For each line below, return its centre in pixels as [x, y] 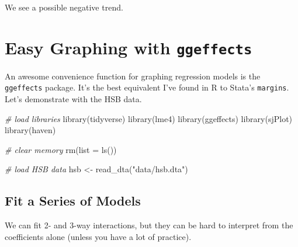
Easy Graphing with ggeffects [129, 47]
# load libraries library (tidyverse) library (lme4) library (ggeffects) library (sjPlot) [149, 118]
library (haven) [30, 130]
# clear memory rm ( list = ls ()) [61, 149]
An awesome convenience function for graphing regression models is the [133, 76]
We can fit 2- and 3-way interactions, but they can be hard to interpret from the [149, 225]
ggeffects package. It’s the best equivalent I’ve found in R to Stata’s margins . [147, 87]
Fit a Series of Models [73, 201]
